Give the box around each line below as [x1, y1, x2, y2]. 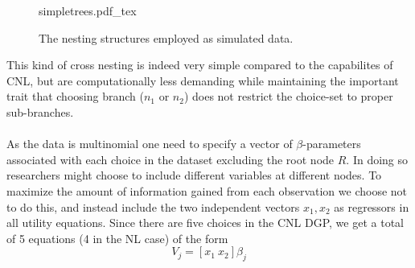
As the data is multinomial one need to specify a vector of [6, 135, 293, 152]
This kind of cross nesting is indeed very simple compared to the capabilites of [6, 56, 393, 73]
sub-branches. [6, 103, 74, 120]
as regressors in [334, 198, 409, 215]
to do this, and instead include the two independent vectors [6, 198, 300, 215]
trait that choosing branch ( [6, 88, 144, 105]
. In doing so [346, 150, 409, 167]
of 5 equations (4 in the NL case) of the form [6, 229, 228, 246]
